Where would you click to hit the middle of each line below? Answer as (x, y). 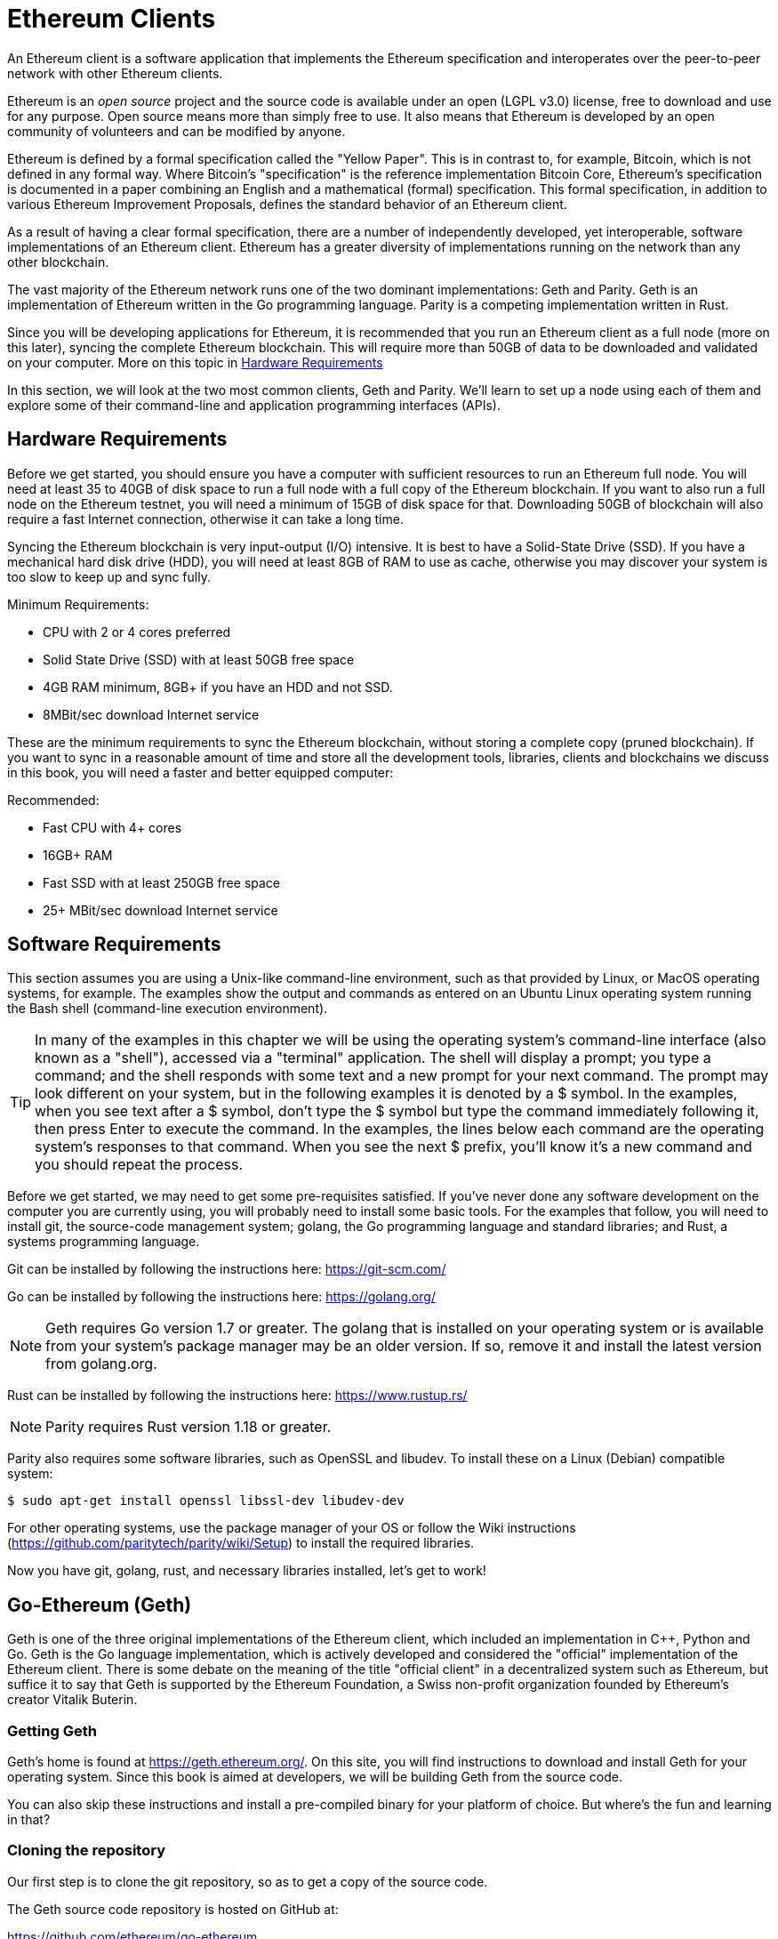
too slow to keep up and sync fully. (109, 576)
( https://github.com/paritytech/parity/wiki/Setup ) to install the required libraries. (241, 1543)
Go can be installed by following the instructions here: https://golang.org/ (221, 1297)
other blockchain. (58, 261)
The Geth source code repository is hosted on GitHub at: (173, 1909)
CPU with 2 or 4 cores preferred (137, 632)
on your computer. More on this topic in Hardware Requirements (195, 362)
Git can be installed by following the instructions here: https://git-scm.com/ (227, 1269)
